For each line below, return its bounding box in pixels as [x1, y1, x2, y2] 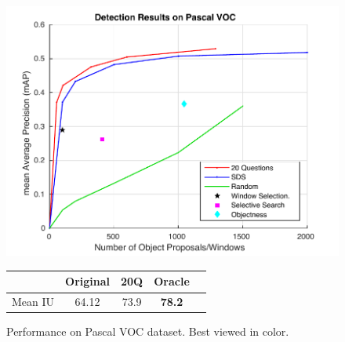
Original [65, 273, 111, 289]
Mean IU [12, 293, 55, 310]
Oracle [154, 273, 190, 289]
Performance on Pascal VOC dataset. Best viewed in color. [6, 323, 289, 340]
